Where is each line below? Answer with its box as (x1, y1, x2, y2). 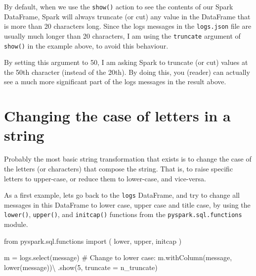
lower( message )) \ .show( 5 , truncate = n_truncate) (4, 262, 158, 272)
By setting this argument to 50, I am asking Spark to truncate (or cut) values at (4, 57, 248, 67)
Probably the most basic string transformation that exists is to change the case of (4, 154, 252, 164)
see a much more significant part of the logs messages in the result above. (4, 76, 226, 87)
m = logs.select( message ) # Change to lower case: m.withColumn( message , (4, 252, 232, 263)
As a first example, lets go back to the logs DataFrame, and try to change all (4, 190, 240, 200)
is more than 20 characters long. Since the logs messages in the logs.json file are (4, 21, 252, 31)
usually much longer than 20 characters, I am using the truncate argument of (4, 30, 241, 41)
